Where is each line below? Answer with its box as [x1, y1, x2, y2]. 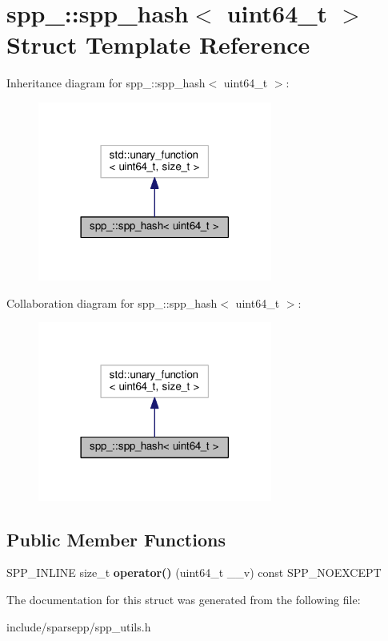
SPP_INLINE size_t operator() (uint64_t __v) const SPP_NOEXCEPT [6, 564, 382, 581]
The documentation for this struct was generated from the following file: [6, 591, 361, 608]
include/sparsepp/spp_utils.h [6, 618, 151, 635]
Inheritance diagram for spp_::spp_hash [6, 75, 206, 91]
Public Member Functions [6, 526, 226, 551]
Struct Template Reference [6, 28, 310, 61]
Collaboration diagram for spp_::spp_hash [6, 294, 218, 311]
